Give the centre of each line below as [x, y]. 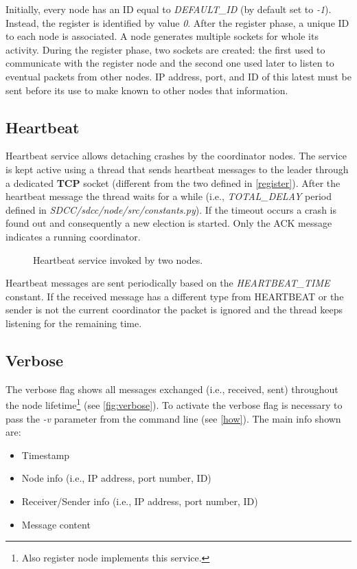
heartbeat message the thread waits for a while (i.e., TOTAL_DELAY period [169, 196]
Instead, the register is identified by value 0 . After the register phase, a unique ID [177, 22]
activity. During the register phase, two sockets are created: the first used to [165, 49]
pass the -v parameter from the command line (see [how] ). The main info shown [173, 418]
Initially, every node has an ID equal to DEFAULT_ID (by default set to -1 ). [169, 9]
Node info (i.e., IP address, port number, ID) [116, 478]
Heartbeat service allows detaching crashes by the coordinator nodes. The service [176, 156]
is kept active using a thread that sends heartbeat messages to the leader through [177, 169]
